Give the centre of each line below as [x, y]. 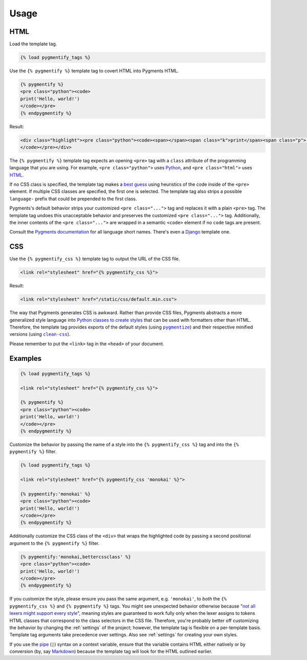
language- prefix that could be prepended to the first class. [73, 199]
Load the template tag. [33, 44]
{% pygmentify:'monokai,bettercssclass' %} [76, 557]
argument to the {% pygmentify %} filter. [54, 543]
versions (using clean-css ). [40, 334]
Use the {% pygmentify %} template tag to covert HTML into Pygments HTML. [94, 71]
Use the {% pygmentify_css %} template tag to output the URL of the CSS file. [95, 259]
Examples [26, 358]
